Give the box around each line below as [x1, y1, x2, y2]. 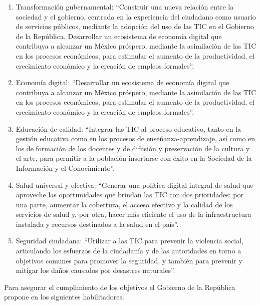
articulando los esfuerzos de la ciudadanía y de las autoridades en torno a [16, 245, 241, 256]
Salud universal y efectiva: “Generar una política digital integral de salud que [16, 179, 253, 190]
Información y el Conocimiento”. [16, 162, 115, 173]
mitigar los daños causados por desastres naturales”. [16, 265, 175, 275]
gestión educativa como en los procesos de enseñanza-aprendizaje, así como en [16, 133, 255, 144]
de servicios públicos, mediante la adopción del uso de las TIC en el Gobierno [16, 21, 254, 32]
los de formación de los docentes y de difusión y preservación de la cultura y [16, 143, 250, 153]
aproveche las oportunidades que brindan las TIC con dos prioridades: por [16, 189, 243, 200]
